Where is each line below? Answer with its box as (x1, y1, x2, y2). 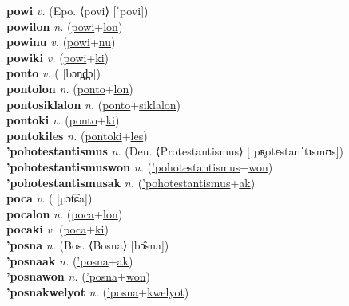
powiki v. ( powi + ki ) (6, 49, 109, 65)
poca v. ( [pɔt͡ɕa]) (6, 190, 93, 206)
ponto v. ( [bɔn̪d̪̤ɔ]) (6, 65, 101, 81)
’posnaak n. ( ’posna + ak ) (6, 252, 133, 269)
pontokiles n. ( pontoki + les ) (6, 127, 148, 143)
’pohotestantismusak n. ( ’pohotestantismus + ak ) (6, 174, 256, 190)
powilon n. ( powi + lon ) (6, 18, 123, 34)
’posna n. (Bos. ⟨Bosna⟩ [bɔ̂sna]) (6, 236, 169, 253)
